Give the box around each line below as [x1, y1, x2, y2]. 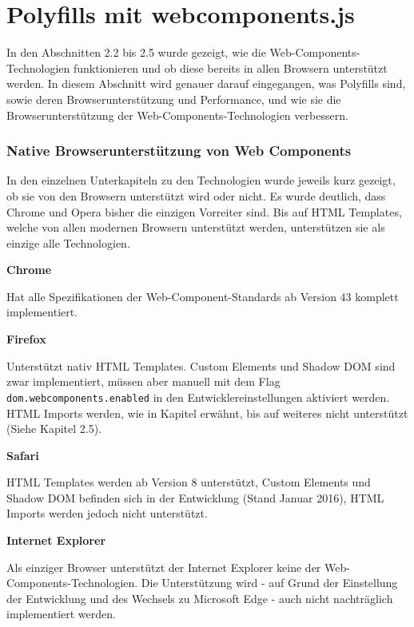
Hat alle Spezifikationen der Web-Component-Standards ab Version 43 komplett [6, 288, 399, 304]
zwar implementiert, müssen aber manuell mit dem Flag [6, 373, 281, 390]
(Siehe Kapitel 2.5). [6, 420, 102, 437]
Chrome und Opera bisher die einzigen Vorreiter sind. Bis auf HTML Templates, [6, 203, 402, 220]
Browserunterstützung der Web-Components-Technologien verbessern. [6, 106, 348, 123]
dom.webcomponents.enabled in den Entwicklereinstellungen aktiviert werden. [6, 388, 390, 405]
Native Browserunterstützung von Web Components [6, 141, 352, 161]
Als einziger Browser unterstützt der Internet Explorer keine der [6, 558, 321, 575]
